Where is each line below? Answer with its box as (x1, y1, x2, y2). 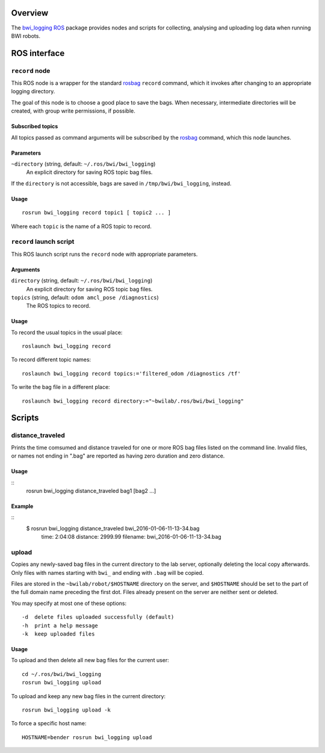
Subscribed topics (11, 123, 58, 130)
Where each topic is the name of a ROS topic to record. (11, 223, 152, 230)
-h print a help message (22, 622, 99, 629)
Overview (11, 8, 49, 18)
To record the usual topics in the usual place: (11, 329, 123, 336)
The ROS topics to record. (26, 302, 91, 309)
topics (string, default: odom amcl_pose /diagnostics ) (11, 294, 159, 301)
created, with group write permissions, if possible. (11, 107, 135, 114)
